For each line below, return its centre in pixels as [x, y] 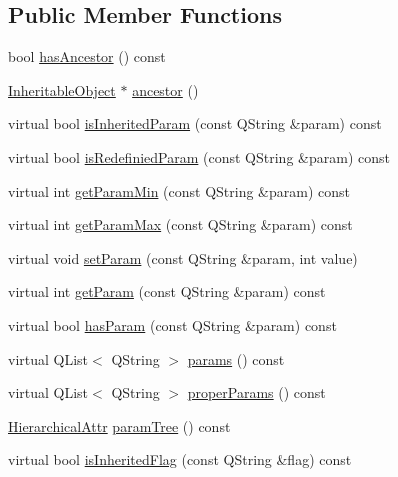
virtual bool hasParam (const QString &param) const [172, 324]
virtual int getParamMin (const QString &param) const [179, 190]
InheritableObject [62, 89]
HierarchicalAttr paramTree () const [119, 425]
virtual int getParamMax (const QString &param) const [180, 224]
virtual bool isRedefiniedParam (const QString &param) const [199, 156]
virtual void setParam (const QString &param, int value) [183, 257]
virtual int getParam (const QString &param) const [167, 291]
